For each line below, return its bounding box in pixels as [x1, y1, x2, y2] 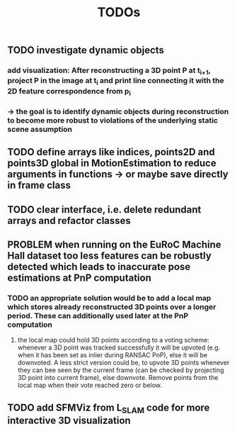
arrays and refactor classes [7, 214, 131, 227]
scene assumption [7, 124, 73, 134]
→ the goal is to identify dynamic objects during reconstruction [7, 106, 229, 116]
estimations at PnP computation [7, 272, 152, 284]
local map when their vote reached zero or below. [17, 381, 163, 390]
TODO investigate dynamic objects [7, 44, 165, 57]
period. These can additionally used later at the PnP [7, 310, 189, 320]
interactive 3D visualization [7, 414, 131, 426]
